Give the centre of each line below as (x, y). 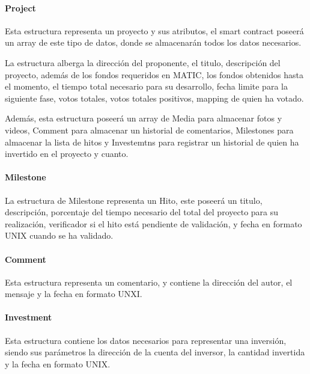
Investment (29, 317)
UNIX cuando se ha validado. (59, 235)
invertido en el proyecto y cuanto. (67, 154)
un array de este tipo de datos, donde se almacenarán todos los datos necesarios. (153, 42)
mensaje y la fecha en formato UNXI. (74, 294)
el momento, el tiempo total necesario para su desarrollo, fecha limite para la (146, 86)
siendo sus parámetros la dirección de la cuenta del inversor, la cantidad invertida (155, 352)
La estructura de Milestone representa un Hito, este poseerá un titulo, (134, 200)
